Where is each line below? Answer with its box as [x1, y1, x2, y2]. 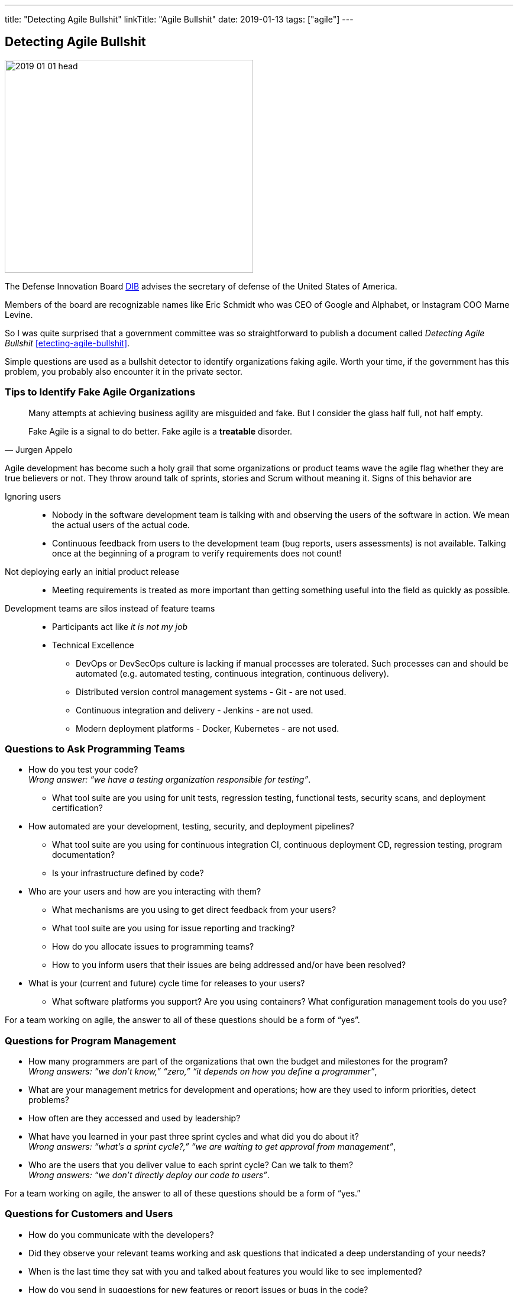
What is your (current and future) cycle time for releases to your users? [28, 978, 305, 989]
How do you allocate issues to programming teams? [52, 941, 254, 952]
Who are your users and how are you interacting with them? [28, 886, 261, 897]
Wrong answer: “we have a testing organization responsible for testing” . [28, 774, 311, 785]
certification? [52, 803, 103, 813]
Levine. [5, 309, 33, 320]
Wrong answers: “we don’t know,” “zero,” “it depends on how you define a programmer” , [28, 1066, 377, 1077]
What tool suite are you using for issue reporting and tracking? [52, 923, 295, 934]
